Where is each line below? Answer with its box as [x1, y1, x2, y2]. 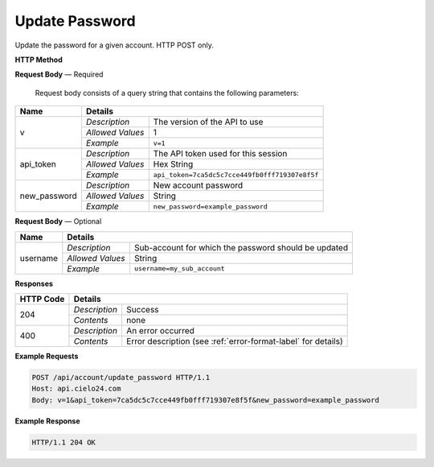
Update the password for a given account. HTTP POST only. [14, 40, 215, 50]
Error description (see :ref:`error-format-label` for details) [125, 335, 343, 346]
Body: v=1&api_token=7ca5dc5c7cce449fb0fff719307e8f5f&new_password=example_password [31, 395, 379, 404]
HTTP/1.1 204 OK [31, 437, 96, 447]
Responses [14, 279, 54, 288]
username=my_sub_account [133, 264, 225, 273]
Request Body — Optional [14, 217, 102, 226]
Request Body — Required [14, 69, 104, 80]
